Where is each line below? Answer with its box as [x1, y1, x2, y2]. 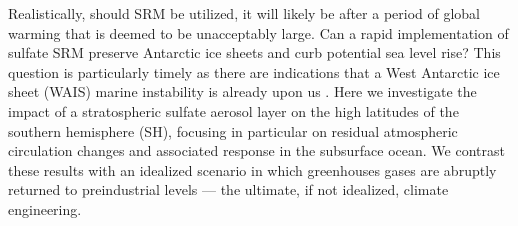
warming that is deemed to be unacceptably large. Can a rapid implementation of [8, 22, 509, 43]
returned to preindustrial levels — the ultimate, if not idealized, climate [8, 179, 449, 200]
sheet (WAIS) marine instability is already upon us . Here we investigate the [8, 81, 477, 102]
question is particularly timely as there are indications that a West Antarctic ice [8, 61, 500, 82]
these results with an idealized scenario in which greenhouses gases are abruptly [8, 159, 497, 180]
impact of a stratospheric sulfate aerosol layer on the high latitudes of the [8, 100, 459, 121]
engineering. [8, 198, 82, 219]
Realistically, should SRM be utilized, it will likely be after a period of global [8, 3, 481, 23]
